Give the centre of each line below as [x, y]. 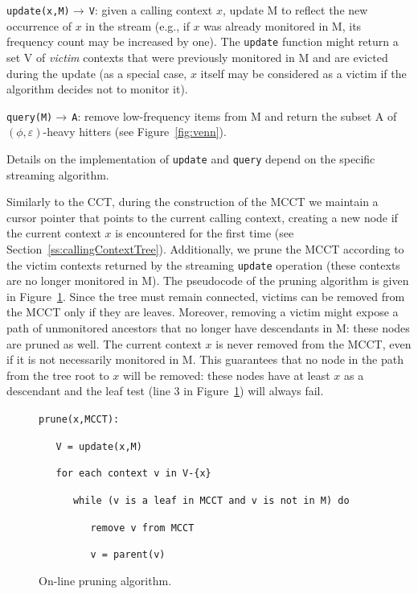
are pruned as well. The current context [104, 343]
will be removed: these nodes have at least [227, 375]
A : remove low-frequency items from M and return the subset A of [234, 115]
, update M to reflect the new [295, 10]
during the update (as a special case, [97, 73]
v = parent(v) [128, 555]
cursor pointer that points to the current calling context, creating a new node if [202, 217]
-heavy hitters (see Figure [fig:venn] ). [135, 132]
